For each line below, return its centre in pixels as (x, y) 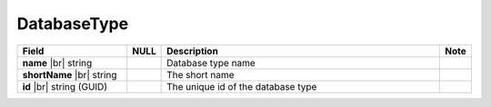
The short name (201, 74)
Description (192, 51)
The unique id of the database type (242, 86)
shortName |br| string (70, 74)
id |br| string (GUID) (65, 86)
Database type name (211, 63)
